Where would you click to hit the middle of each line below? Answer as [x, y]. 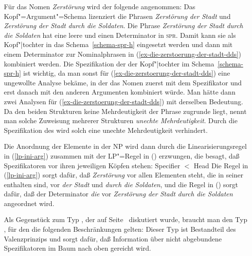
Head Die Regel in [221, 165]
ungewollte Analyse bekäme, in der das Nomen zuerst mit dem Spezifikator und [123, 82]
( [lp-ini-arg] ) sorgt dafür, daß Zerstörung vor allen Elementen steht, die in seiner [124, 175]
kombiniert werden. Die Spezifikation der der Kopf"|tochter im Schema [109, 63]
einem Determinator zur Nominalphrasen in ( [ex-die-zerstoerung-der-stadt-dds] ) [123, 54]
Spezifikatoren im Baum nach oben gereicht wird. [78, 248]
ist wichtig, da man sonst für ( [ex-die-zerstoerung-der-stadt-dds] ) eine [126, 73]
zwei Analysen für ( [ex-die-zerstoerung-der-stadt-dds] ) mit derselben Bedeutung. [124, 101]
